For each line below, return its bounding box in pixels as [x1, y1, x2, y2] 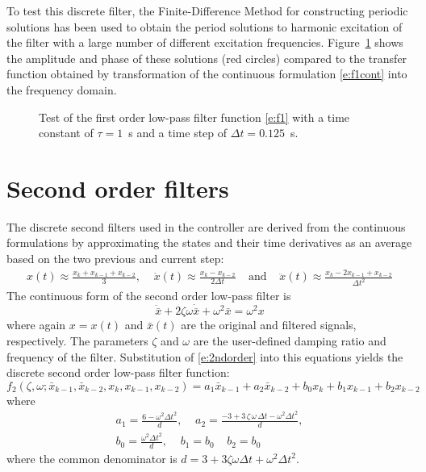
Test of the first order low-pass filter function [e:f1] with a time [39, 108, 350, 125]
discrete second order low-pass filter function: [6, 364, 230, 381]
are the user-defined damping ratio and [193, 332, 386, 349]
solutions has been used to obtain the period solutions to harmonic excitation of [6, 18, 403, 35]
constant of [39, 124, 94, 141]
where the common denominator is [6, 449, 177, 466]
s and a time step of [128, 124, 228, 141]
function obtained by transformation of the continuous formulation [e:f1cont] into [6, 65, 407, 82]
